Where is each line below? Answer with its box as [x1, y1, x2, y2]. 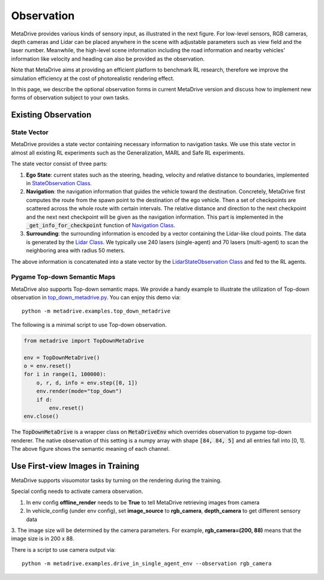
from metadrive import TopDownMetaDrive [23, 337, 144, 344]
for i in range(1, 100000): [23, 371, 106, 378]
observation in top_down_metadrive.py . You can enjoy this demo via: [11, 294, 181, 301]
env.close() [23, 413, 59, 420]
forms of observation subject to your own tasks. [11, 94, 130, 102]
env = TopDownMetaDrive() [23, 354, 100, 361]
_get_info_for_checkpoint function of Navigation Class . [26, 221, 175, 228]
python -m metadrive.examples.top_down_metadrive [22, 308, 171, 315]
